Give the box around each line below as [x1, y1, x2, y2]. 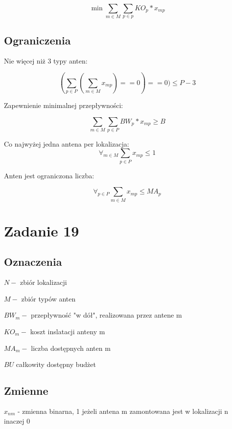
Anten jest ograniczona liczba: [4, 170, 94, 180]
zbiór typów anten [21, 293, 76, 303]
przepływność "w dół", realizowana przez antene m [31, 310, 182, 320]
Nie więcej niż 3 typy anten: [4, 55, 88, 65]
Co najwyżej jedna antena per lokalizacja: [4, 138, 129, 149]
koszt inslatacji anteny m [30, 326, 105, 337]
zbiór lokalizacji [20, 277, 67, 287]
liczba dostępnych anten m [31, 343, 111, 353]
